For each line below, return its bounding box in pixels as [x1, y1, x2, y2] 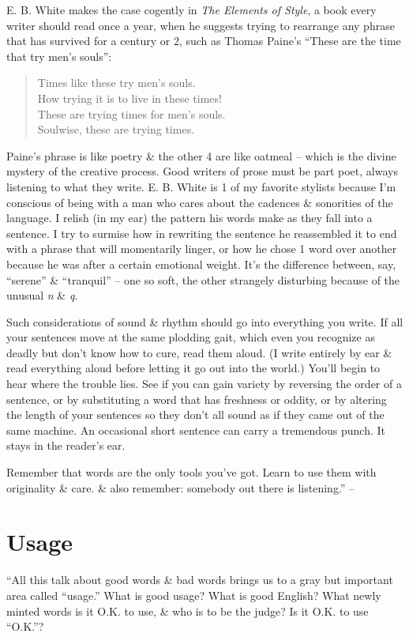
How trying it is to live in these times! [37, 89, 222, 106]
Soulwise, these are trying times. [37, 121, 195, 138]
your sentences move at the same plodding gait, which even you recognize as [6, 329, 375, 345]
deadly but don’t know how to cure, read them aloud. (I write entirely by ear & [6, 344, 392, 360]
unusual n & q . [6, 287, 78, 303]
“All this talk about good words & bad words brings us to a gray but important [6, 571, 393, 588]
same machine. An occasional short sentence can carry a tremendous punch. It [6, 421, 385, 438]
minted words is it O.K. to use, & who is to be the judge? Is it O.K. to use [6, 602, 369, 619]
